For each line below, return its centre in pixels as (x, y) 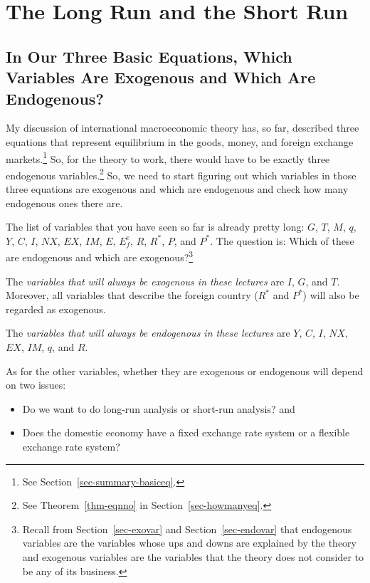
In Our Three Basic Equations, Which (149, 56)
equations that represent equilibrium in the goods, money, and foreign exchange (180, 141)
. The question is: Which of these (282, 240)
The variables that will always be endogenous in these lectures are (148, 333)
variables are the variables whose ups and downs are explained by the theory (189, 543)
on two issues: (36, 385)
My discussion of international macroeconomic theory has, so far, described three (183, 128)
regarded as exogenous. (56, 309)
